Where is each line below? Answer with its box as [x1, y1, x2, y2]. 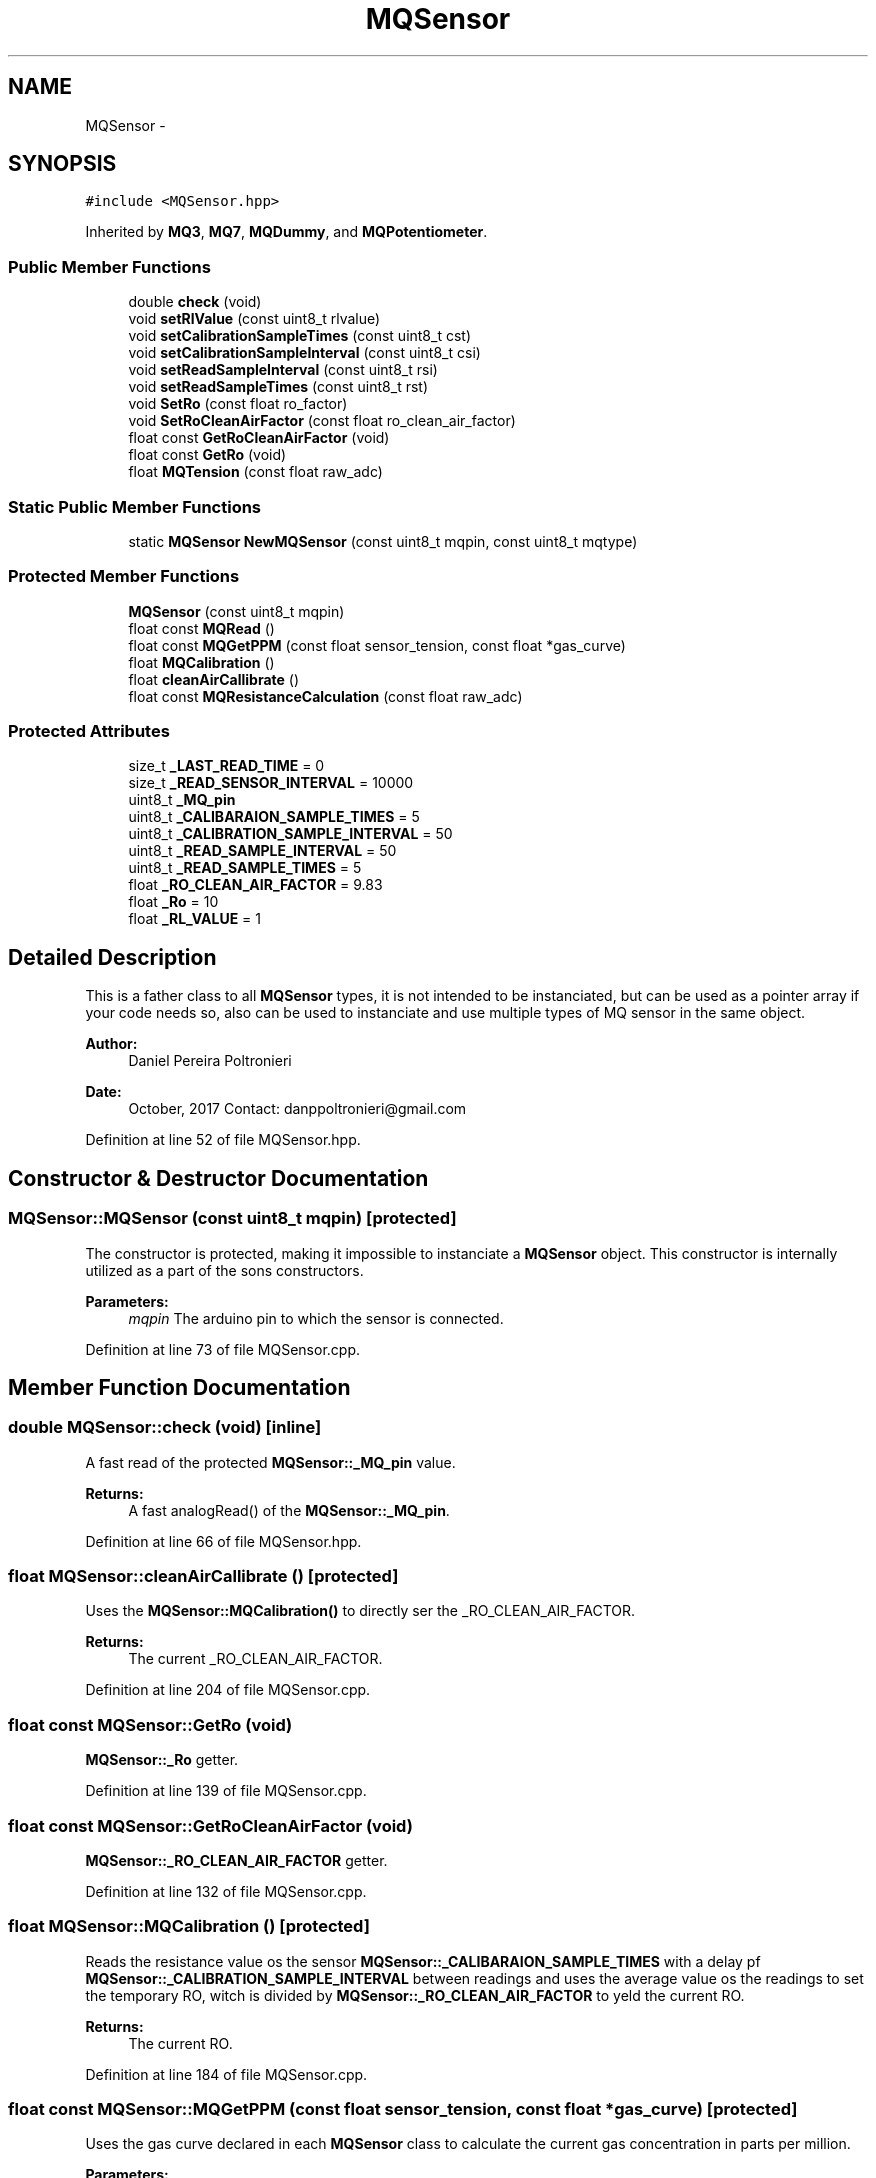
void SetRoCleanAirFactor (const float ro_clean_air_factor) [128, 412, 516, 430]
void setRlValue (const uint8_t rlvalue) [128, 310, 381, 328]
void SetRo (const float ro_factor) [128, 395, 348, 413]
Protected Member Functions [8, 566, 240, 587]
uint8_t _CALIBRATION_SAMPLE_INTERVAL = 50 [128, 825, 453, 843]
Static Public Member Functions [8, 496, 262, 517]
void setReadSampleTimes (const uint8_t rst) [128, 378, 428, 396]
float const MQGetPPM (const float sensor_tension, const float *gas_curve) [128, 636, 626, 654]
